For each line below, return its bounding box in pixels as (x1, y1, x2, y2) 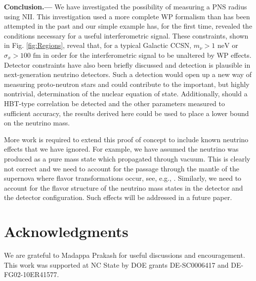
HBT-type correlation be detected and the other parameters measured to (4, 98, 225, 108)
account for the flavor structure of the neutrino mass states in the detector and (4, 182, 243, 193)
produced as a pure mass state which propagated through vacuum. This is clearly (4, 153, 251, 163)
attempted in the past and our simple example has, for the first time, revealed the (4, 21, 253, 31)
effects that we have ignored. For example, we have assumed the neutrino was (4, 144, 239, 154)
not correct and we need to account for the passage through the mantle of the (4, 163, 239, 173)
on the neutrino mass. (4, 118, 70, 128)
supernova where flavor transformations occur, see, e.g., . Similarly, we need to (4, 173, 242, 183)
